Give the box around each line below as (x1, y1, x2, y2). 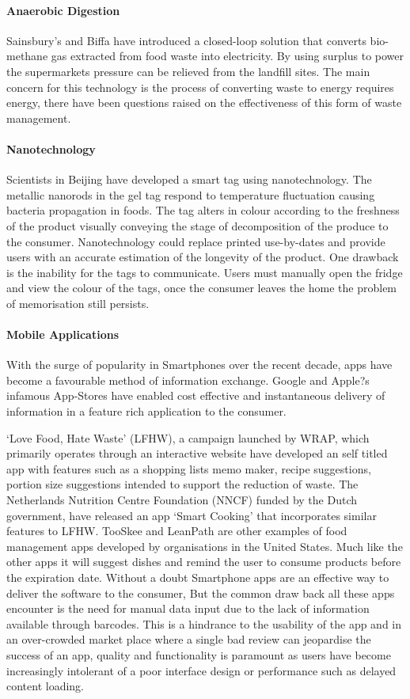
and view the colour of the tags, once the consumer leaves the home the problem (6, 279, 397, 296)
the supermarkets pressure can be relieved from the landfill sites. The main (6, 63, 370, 79)
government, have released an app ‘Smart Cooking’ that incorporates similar (6, 507, 377, 523)
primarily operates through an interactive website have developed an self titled (6, 445, 388, 462)
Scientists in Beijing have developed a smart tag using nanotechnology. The (6, 171, 372, 188)
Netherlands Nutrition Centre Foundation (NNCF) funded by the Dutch (6, 492, 358, 508)
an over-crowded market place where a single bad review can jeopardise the (6, 631, 371, 648)
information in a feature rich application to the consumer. (6, 403, 287, 420)
